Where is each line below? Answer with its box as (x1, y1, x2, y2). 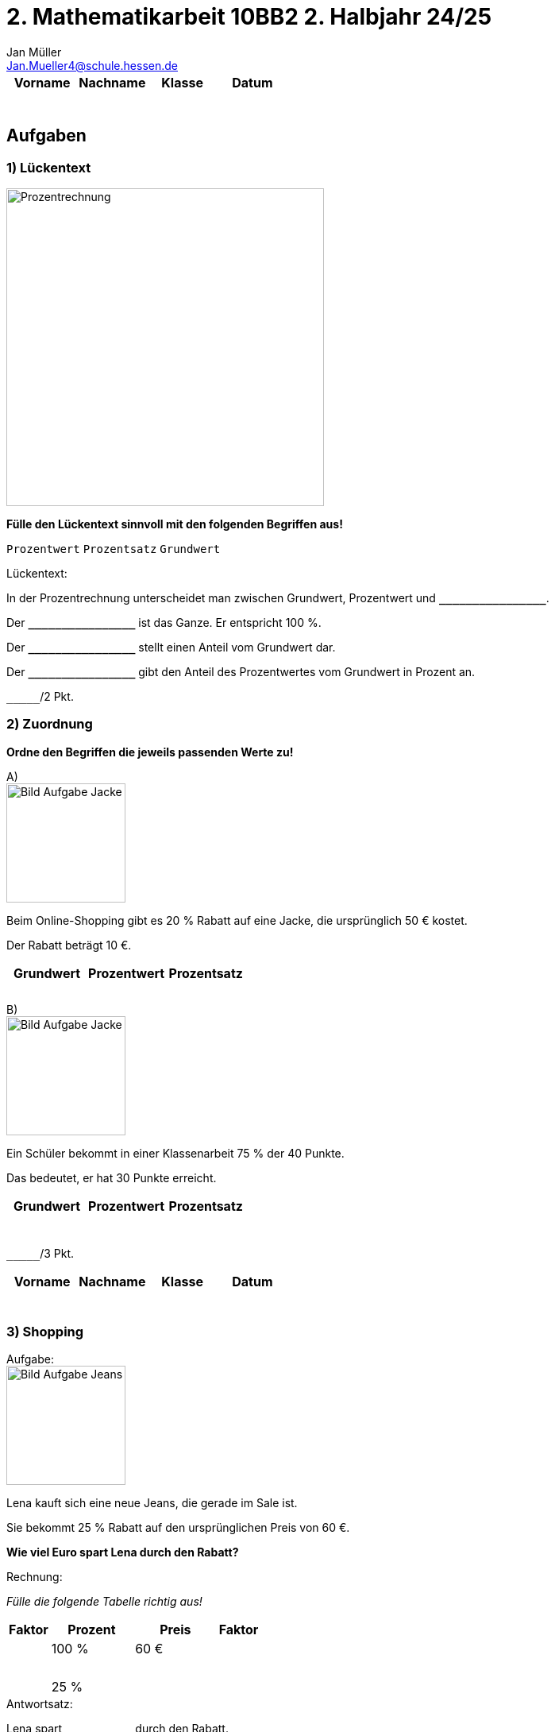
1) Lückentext (6, 159, 91, 176)
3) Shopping (6, 1324, 84, 1340)
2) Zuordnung (6, 716, 93, 733)
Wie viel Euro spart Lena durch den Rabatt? (6, 1545, 239, 1560)
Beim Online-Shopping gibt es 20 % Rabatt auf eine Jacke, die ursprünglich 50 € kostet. (6, 913, 468, 927)
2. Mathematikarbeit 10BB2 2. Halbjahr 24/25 (6, 3, 492, 30)
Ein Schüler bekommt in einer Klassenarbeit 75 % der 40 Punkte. (6, 1146, 345, 1160)
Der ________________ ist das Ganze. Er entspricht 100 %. (6, 615, 322, 629)
